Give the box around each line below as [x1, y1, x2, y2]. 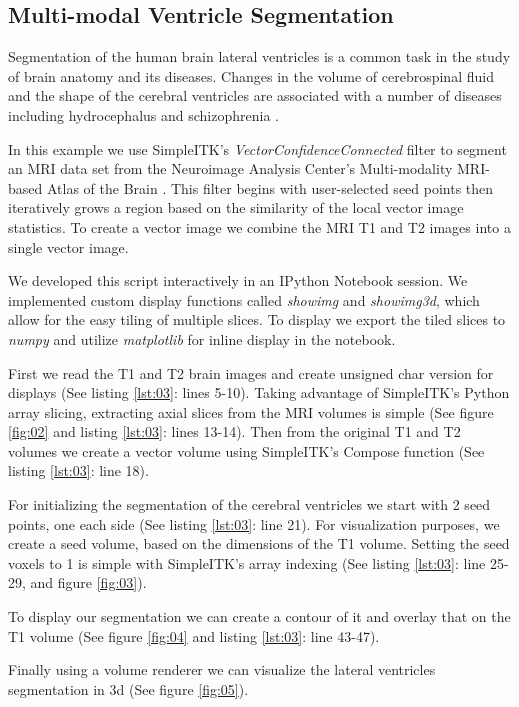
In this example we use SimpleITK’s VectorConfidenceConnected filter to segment [8, 138, 507, 159]
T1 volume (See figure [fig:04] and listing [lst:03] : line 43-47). [8, 625, 380, 646]
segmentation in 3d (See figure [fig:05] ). [8, 678, 249, 699]
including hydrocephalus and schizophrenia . [8, 104, 279, 125]
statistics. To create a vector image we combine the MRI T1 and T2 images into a [8, 216, 511, 237]
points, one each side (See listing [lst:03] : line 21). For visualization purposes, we [8, 513, 500, 534]
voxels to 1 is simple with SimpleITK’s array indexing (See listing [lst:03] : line [8, 552, 486, 573]
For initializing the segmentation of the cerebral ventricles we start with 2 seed [8, 494, 491, 515]
